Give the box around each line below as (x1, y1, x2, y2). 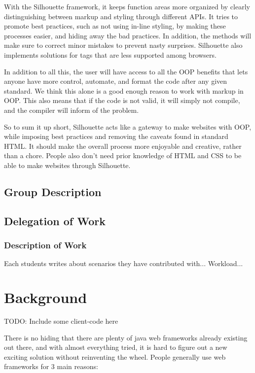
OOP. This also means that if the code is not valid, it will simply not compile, (4, 95, 240, 105)
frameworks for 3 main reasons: (4, 361, 98, 372)
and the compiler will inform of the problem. (4, 104, 139, 115)
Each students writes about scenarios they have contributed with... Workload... (4, 258, 243, 269)
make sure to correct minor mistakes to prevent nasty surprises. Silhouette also (4, 40, 243, 50)
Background (4, 287, 87, 307)
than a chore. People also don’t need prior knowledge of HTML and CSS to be (4, 150, 242, 161)
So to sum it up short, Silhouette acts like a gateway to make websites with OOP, (4, 121, 252, 132)
